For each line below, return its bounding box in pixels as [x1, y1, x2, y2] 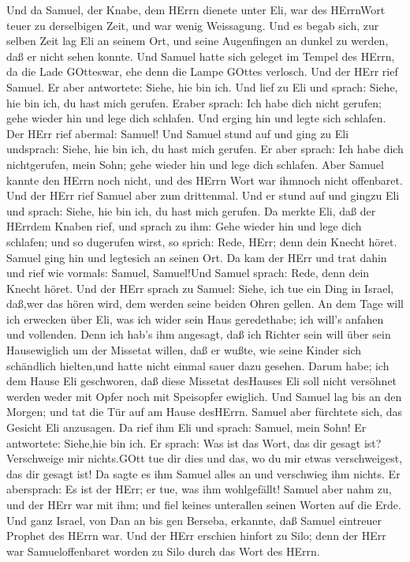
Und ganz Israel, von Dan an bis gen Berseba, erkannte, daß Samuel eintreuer [6, 511, 382, 528]
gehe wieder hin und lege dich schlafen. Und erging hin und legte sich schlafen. [6, 110, 386, 126]
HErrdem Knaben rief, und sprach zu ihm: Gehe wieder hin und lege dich [6, 218, 362, 234]
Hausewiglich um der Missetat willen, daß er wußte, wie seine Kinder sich [6, 342, 362, 358]
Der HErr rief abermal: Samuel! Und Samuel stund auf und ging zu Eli [6, 125, 349, 141]
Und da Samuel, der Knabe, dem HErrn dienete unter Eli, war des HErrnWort [6, 2, 386, 17]
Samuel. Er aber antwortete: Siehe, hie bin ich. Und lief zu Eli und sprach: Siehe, [6, 78, 398, 95]
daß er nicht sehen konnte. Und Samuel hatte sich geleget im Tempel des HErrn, [6, 47, 395, 64]
